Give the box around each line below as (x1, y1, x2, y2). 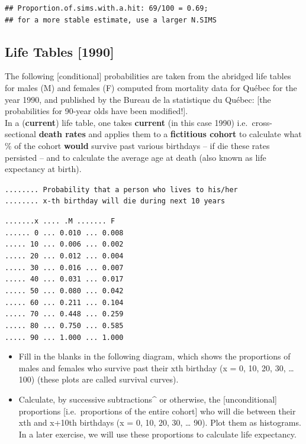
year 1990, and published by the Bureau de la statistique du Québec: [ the (5, 93, 271, 105)
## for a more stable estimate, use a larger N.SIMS (5, 15, 217, 24)
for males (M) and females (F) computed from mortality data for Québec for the (5, 81, 297, 93)
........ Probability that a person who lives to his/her (5, 185, 238, 194)
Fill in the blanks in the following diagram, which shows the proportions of (18, 350, 291, 362)
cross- (252, 116, 272, 128)
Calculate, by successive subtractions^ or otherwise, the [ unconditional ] (18, 393, 277, 406)
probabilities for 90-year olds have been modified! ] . (5, 105, 188, 117)
